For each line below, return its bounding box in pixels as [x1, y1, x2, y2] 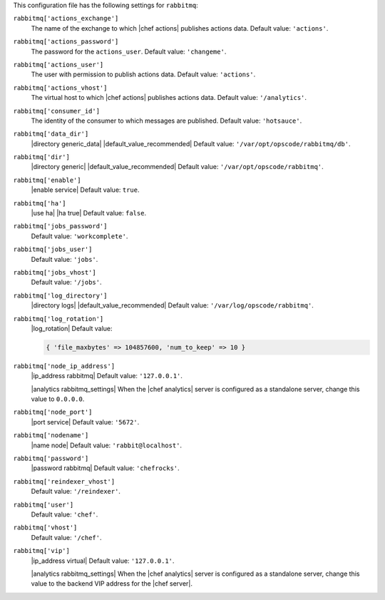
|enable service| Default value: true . [31, 185, 140, 194]
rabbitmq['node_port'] [13, 408, 93, 417]
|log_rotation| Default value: [31, 324, 113, 332]
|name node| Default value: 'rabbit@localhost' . [31, 441, 182, 449]
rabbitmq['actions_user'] [13, 61, 104, 68]
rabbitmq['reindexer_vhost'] [13, 477, 115, 485]
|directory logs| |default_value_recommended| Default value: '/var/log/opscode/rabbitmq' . [31, 301, 314, 310]
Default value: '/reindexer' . [31, 487, 121, 496]
